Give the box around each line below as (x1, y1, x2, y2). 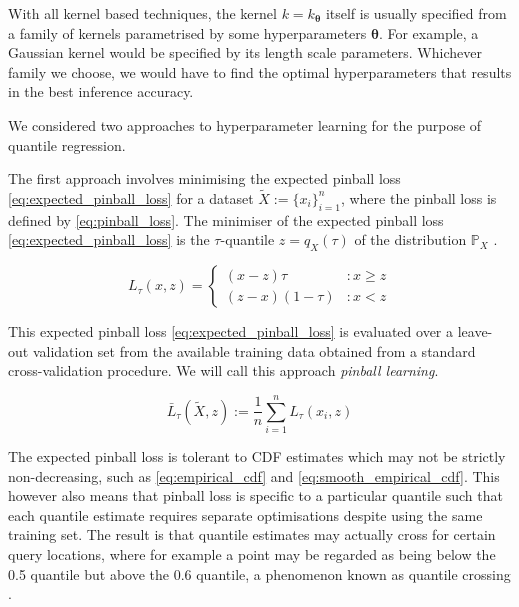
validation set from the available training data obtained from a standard (32, 340, 476, 361)
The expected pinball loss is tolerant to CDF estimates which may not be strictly (8, 446, 506, 467)
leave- (457, 321, 493, 342)
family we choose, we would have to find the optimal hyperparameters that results (8, 61, 512, 82)
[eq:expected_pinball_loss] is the (8, 229, 210, 250)
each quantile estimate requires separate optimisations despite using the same (8, 504, 483, 525)
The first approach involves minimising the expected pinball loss (8, 168, 401, 189)
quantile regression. (8, 134, 126, 155)
